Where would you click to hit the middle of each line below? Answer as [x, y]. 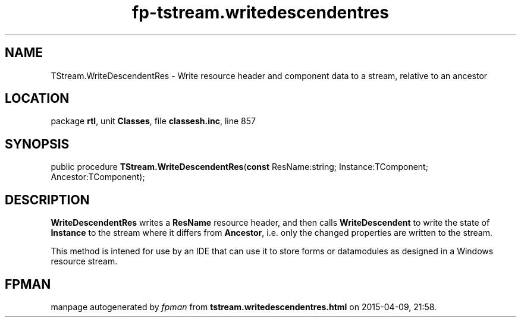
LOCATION [37, 99]
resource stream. [84, 261]
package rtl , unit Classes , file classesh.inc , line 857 [153, 121]
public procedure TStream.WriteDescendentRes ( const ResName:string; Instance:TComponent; [239, 167]
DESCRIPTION [47, 200]
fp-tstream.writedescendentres [260, 12]
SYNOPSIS [37, 144]
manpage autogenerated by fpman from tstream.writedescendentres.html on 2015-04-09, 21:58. [244, 307]
